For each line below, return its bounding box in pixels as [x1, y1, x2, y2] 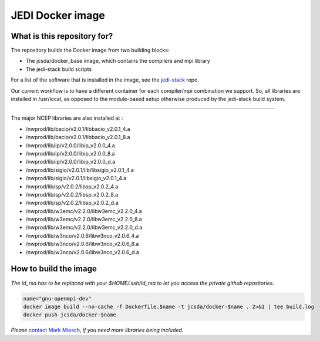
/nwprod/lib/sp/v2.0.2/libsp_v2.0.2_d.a [25, 200, 119, 207]
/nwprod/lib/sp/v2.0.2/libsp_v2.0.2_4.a [25, 183, 119, 190]
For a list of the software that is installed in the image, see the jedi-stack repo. [11, 76, 200, 83]
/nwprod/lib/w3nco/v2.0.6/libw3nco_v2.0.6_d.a [25, 248, 139, 255]
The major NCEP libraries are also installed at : [11, 114, 123, 121]
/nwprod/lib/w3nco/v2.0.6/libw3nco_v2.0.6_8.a [25, 241, 139, 248]
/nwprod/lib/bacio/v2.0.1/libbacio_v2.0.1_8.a [25, 134, 130, 141]
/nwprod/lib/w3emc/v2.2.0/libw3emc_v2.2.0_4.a [25, 207, 142, 214]
